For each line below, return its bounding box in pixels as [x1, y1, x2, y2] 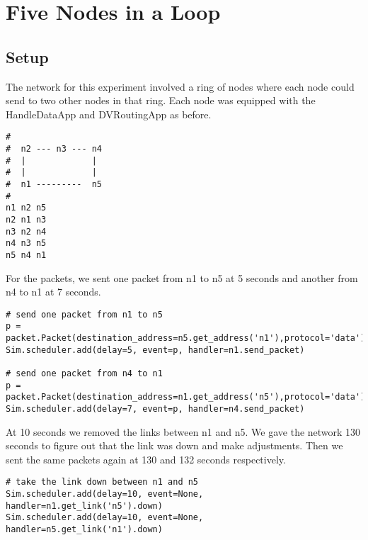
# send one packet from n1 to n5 [6, 309, 163, 320]
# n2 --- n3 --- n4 [6, 144, 103, 154]
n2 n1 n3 [6, 214, 47, 225]
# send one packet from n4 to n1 [6, 369, 163, 379]
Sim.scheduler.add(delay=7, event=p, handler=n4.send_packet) [6, 404, 305, 415]
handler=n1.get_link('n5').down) [6, 500, 163, 511]
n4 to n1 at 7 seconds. [6, 284, 101, 299]
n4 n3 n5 [6, 238, 47, 249]
